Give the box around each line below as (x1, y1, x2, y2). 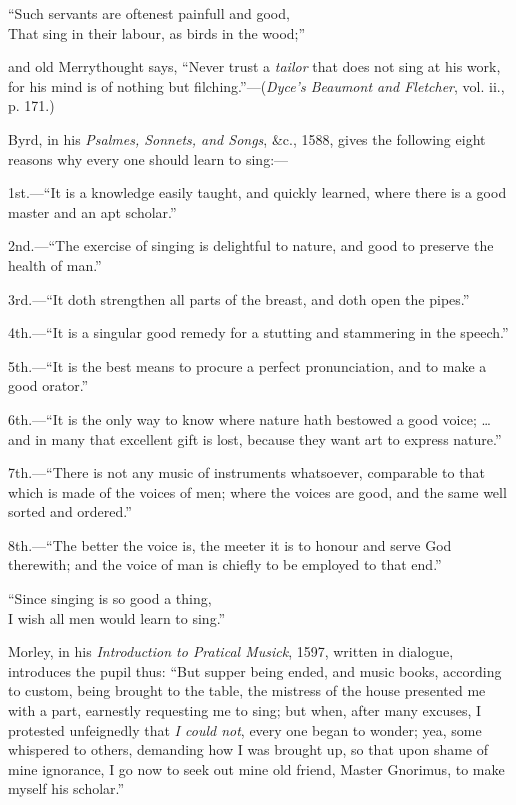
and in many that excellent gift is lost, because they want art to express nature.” (8, 428, 502, 449)
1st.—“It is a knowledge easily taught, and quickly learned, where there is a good (8, 182, 507, 203)
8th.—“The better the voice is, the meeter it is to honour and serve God (8, 534, 452, 555)
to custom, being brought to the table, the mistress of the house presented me (8, 680, 486, 701)
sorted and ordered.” (8, 501, 132, 522)
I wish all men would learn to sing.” (8, 607, 226, 628)
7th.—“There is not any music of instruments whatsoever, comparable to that (8, 462, 485, 483)
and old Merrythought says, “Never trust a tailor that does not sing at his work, (8, 56, 501, 77)
